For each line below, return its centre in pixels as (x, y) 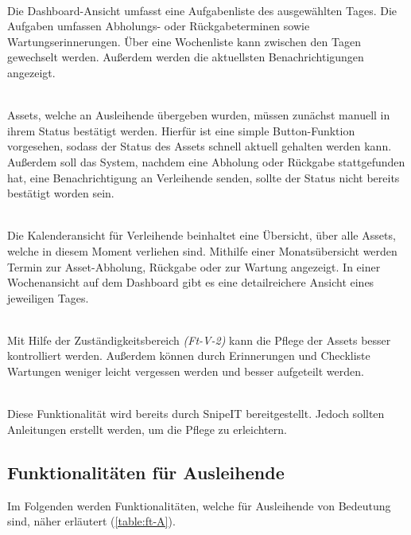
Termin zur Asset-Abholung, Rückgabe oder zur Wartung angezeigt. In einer (194, 266)
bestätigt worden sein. (61, 193)
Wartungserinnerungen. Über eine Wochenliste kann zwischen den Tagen (184, 41)
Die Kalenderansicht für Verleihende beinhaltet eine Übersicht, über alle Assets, (202, 235)
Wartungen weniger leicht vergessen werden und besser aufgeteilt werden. (186, 371)
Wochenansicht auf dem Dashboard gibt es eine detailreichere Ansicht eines (191, 282)
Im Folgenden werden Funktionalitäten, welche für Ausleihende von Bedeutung (199, 505)
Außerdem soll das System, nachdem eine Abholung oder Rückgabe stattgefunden (206, 161)
